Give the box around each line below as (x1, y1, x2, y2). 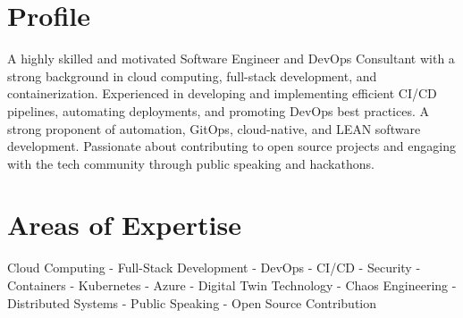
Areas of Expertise (7, 206, 241, 243)
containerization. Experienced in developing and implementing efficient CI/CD (7, 84, 437, 103)
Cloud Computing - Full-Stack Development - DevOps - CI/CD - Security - (7, 258, 421, 277)
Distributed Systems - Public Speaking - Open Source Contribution (7, 293, 377, 312)
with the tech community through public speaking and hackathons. (7, 154, 375, 172)
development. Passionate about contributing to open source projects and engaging (7, 137, 456, 155)
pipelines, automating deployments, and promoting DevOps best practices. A (7, 101, 430, 120)
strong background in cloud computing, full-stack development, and (7, 66, 377, 85)
